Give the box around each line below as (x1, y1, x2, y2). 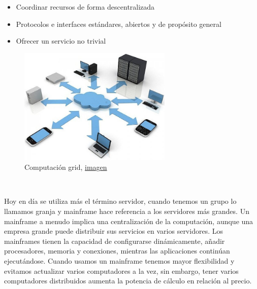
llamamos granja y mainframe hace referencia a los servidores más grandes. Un (4, 205, 249, 216)
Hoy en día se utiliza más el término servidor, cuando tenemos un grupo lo (4, 196, 237, 206)
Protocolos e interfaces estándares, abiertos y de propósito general (16, 18, 221, 29)
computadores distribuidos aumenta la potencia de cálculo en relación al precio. (4, 275, 252, 286)
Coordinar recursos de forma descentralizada (16, 2, 155, 12)
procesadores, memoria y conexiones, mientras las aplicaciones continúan (4, 245, 230, 256)
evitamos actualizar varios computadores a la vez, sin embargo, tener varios (4, 265, 239, 276)
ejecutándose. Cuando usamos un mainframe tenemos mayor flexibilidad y (4, 255, 235, 266)
